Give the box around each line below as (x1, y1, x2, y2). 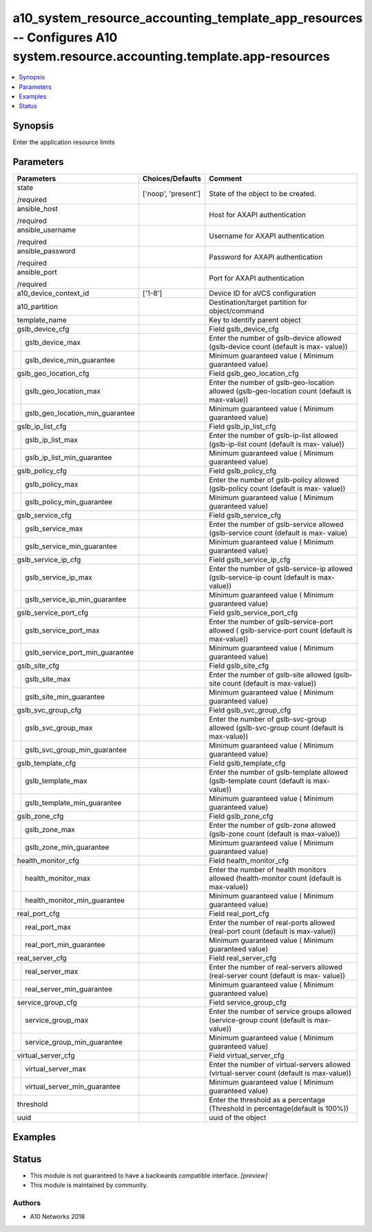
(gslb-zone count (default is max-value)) (209, 829, 340, 839)
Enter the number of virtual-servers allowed (209, 1060, 351, 1069)
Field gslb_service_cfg (209, 510, 282, 520)
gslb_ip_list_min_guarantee (25, 453, 112, 462)
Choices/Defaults (142, 174, 202, 183)
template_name (17, 315, 67, 325)
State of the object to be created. (209, 189, 316, 199)
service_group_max (25, 1015, 89, 1025)
